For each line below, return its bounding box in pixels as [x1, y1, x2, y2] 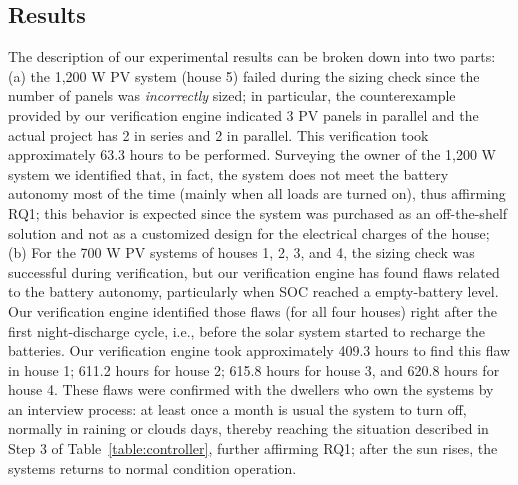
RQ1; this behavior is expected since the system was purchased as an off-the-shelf [8, 202, 508, 223]
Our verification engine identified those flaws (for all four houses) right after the [8, 300, 498, 321]
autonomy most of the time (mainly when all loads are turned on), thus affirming [8, 183, 506, 204]
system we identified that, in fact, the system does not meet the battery [8, 163, 449, 184]
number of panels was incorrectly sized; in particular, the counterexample [8, 85, 456, 106]
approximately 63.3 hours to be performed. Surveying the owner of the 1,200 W [8, 144, 497, 165]
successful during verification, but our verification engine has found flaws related [8, 261, 500, 282]
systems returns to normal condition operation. [8, 457, 297, 478]
